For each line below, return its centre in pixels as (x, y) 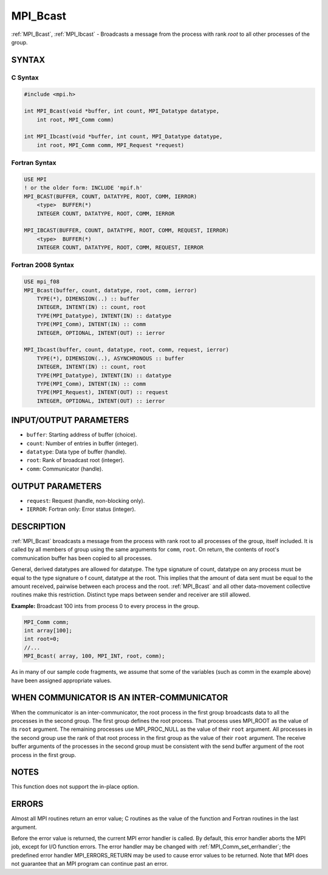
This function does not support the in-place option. (75, 787)
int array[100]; (48, 631)
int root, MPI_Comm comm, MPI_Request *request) (111, 145)
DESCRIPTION (39, 526)
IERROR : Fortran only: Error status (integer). (81, 509)
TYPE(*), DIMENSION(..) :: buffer (88, 299)
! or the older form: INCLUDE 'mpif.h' (83, 188)
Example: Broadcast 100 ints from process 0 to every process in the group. (105, 606)
